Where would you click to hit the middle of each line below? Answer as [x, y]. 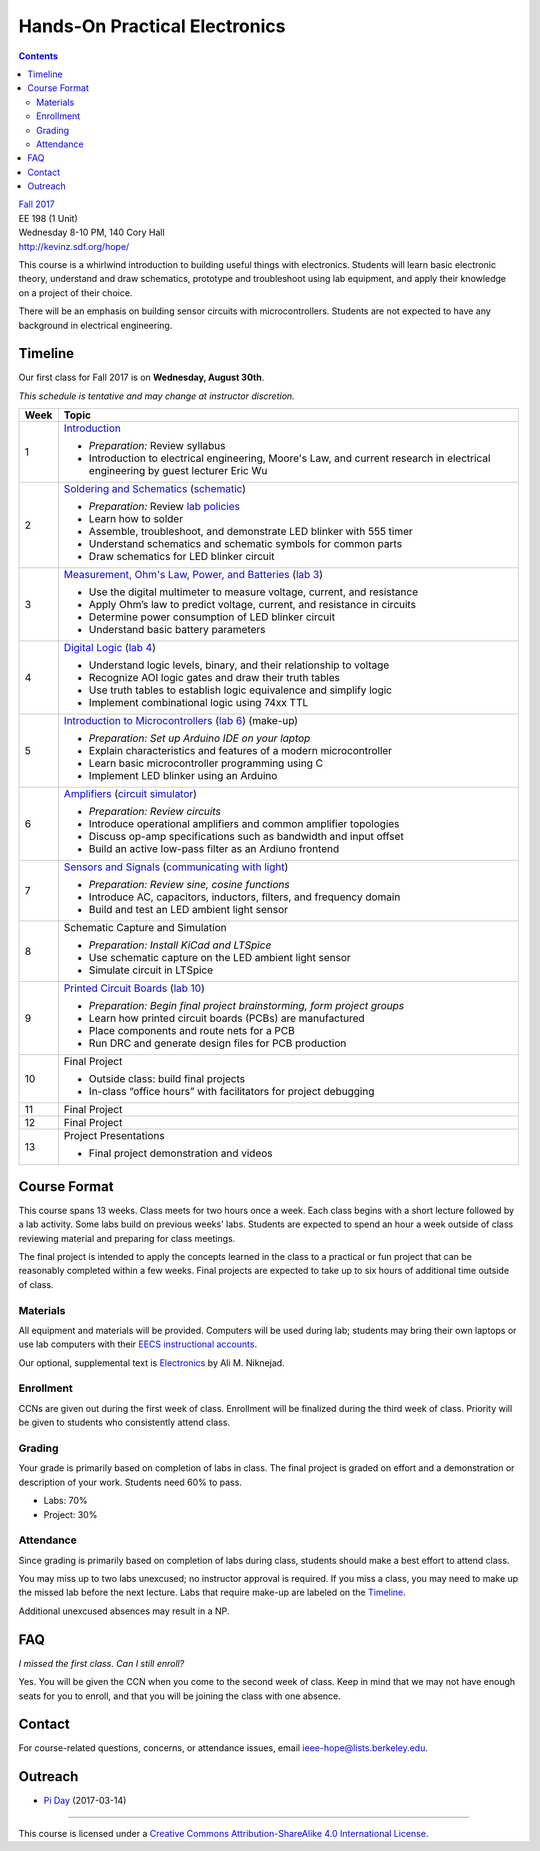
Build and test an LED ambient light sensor [188, 910]
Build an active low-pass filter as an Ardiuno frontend [214, 849]
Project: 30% [70, 1514]
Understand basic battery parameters [177, 630]
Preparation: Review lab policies [164, 507]
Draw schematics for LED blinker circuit [181, 557]
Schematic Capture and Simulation [145, 928]
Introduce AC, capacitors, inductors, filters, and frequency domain [244, 897]
